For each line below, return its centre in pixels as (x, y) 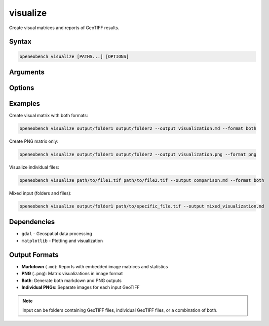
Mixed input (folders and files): (40, 193)
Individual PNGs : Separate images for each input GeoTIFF (81, 287)
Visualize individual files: (34, 167)
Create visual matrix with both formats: (49, 116)
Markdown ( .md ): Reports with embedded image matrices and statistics (95, 266)
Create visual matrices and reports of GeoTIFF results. (64, 28)
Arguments (27, 72)
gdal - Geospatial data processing (57, 234)
